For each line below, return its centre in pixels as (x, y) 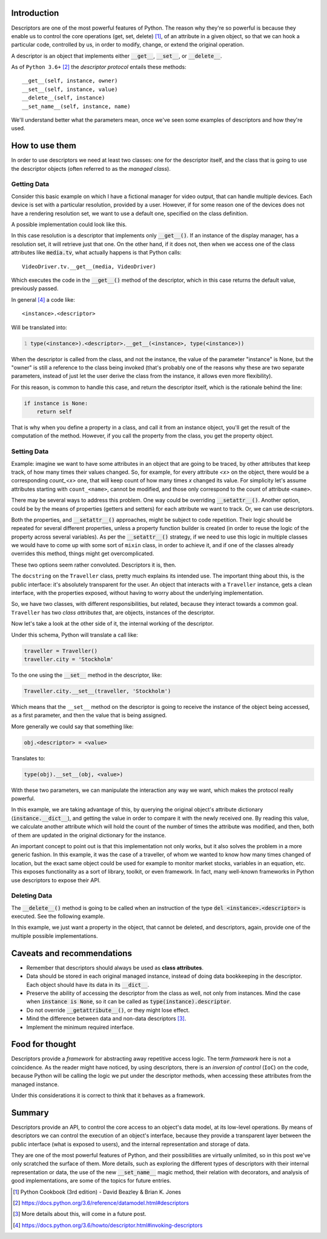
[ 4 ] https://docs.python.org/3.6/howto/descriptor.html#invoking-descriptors (108, 1225)
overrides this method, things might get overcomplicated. (83, 554)
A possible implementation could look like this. (69, 225)
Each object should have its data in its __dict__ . (88, 985)
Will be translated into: (39, 327)
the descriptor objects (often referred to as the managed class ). (91, 168)
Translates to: (28, 758)
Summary (30, 1113)
